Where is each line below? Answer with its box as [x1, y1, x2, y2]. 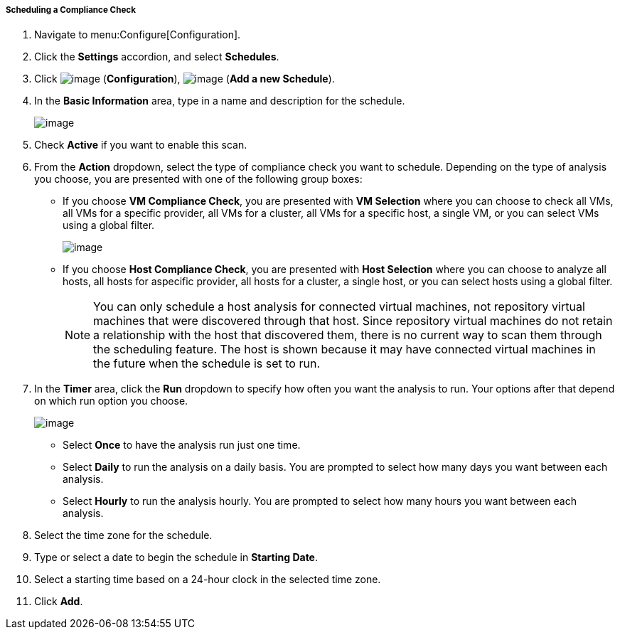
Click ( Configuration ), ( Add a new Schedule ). [34, 73, 335, 85]
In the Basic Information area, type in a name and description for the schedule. [34, 95, 405, 107]
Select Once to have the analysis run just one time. [63, 439, 301, 452]
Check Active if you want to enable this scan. [34, 139, 247, 151]
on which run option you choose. [34, 395, 188, 407]
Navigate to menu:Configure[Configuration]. [34, 28, 241, 41]
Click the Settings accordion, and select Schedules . [34, 50, 279, 63]
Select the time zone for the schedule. [34, 529, 213, 542]
